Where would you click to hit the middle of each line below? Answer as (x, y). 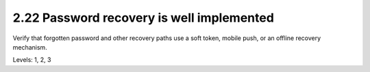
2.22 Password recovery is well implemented (143, 18)
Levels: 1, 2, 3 (32, 60)
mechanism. (30, 47)
